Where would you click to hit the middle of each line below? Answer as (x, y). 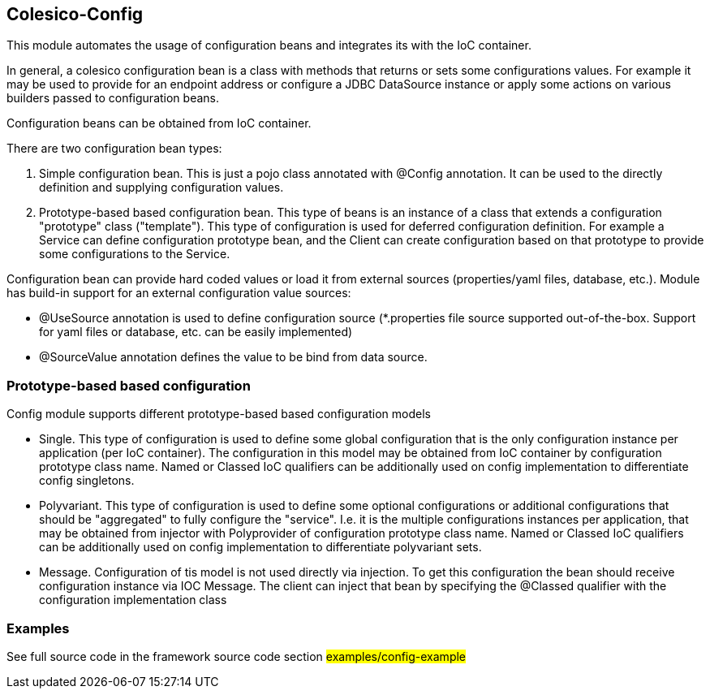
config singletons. (87, 481)
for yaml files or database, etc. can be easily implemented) (196, 332)
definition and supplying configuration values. (161, 188)
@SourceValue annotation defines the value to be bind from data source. (233, 357)
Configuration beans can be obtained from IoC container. (159, 123)
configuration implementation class (133, 600)
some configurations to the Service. (135, 254)
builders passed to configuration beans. (113, 98)
